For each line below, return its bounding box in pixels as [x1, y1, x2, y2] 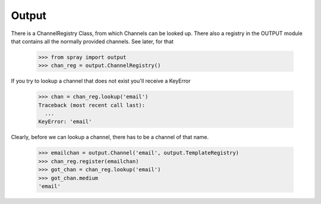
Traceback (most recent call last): [38, 102, 146, 108]
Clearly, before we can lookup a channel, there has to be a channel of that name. [11, 134, 209, 141]
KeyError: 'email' [38, 118, 92, 125]
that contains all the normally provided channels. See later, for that [11, 37, 174, 45]
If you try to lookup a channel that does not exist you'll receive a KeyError [11, 77, 191, 84]
